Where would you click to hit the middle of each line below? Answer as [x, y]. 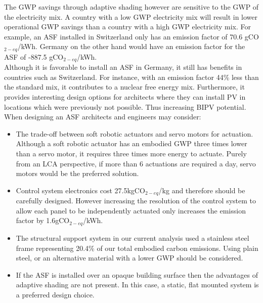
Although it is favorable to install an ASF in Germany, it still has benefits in [123, 67]
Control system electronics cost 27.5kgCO [80, 190]
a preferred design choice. [55, 294]
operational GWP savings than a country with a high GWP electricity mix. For [128, 27]
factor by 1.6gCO [43, 220]
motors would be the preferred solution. [77, 173]
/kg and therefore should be [202, 190]
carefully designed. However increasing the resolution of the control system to [136, 201]
